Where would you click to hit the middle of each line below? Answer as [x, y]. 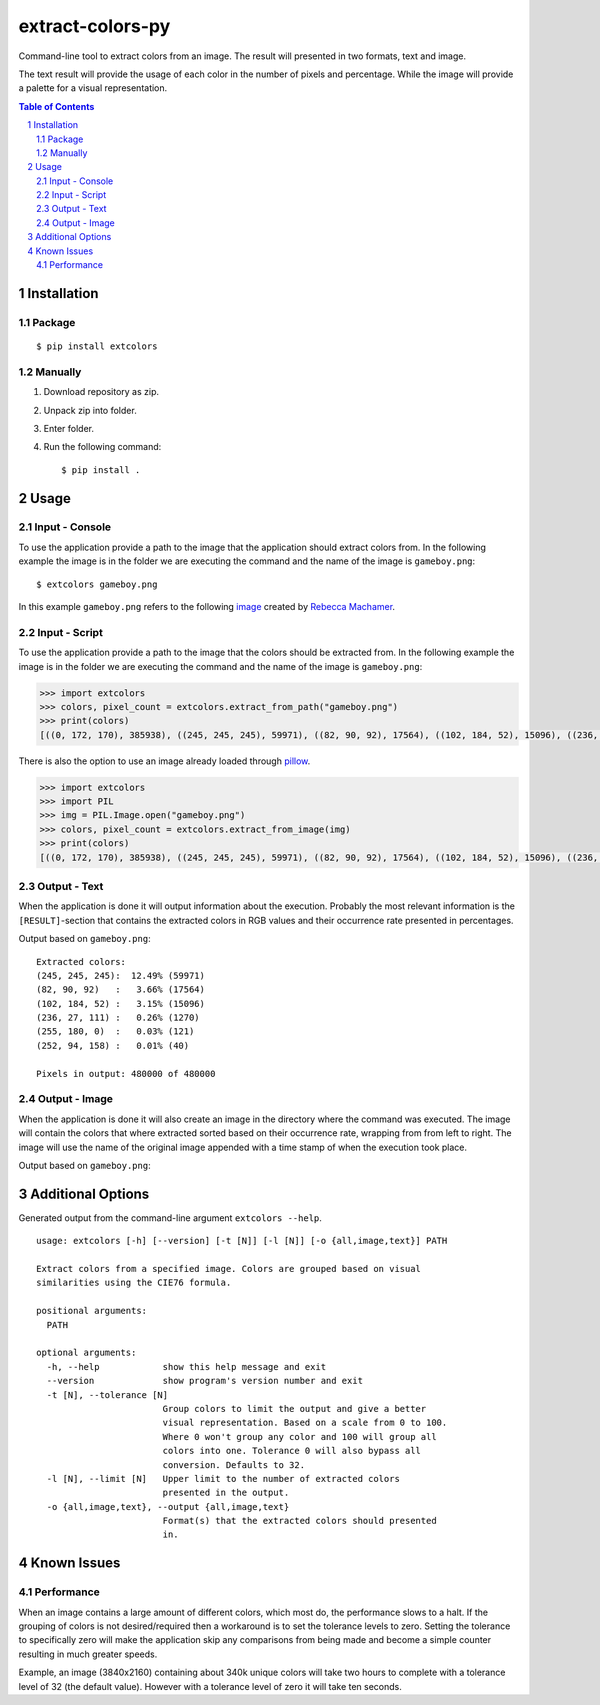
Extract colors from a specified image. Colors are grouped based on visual [229, 1269]
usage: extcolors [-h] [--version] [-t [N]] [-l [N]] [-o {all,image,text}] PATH [242, 1241]
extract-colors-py [94, 26]
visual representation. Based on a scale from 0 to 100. [305, 1423]
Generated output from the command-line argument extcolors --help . [170, 1217]
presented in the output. [226, 1493]
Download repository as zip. [101, 392]
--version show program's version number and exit [205, 1381]
